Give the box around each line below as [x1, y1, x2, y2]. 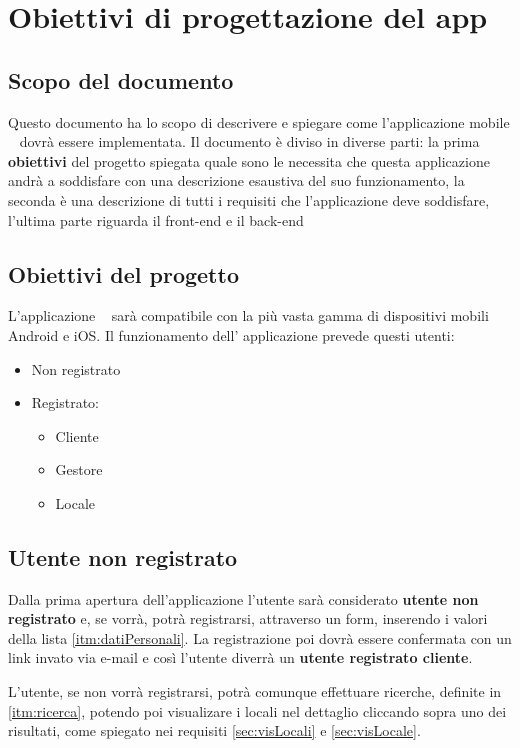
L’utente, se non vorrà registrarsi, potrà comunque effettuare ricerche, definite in [8, 681, 502, 702]
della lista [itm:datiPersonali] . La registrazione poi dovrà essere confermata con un [8, 627, 512, 648]
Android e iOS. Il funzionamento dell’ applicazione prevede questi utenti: [8, 324, 455, 345]
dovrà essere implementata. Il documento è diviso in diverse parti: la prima [19, 131, 480, 152]
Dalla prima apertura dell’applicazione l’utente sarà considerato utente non [8, 588, 479, 609]
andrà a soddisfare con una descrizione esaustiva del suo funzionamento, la [8, 170, 465, 191]
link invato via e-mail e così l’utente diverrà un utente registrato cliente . [8, 647, 473, 668]
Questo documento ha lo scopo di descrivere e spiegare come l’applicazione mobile [8, 111, 510, 132]
